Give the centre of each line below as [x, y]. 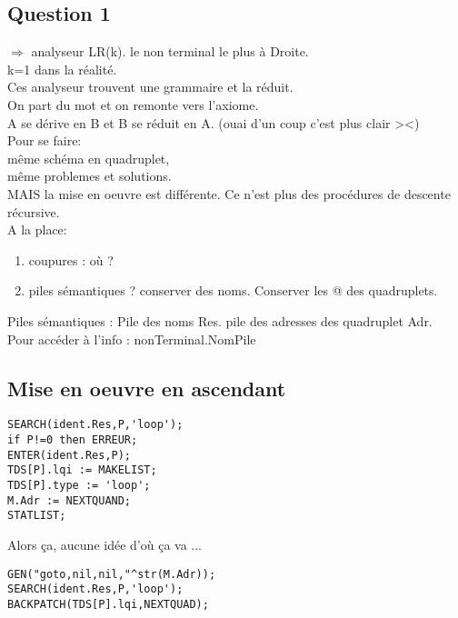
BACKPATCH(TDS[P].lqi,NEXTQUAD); [108, 604]
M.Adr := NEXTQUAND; [70, 500]
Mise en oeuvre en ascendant [147, 388]
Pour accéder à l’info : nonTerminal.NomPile [132, 339]
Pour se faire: [45, 140]
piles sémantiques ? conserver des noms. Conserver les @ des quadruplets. [233, 290]
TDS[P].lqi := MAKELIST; [82, 470]
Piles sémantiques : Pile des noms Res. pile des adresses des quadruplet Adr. [220, 320]
